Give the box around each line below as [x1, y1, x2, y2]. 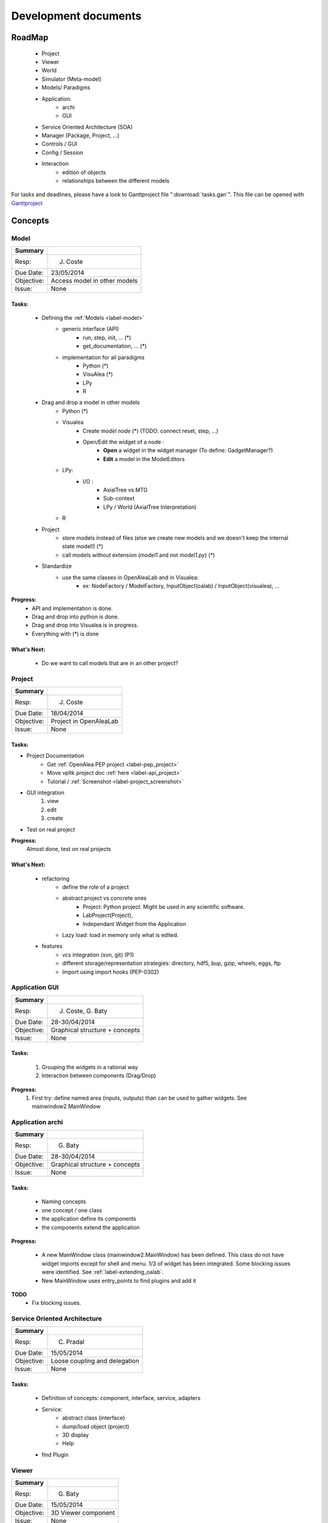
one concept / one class [41, 1206, 103, 1214]
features [41, 942, 63, 950]
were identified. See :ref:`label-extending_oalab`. [41, 1268, 164, 1276]
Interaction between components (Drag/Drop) [41, 1072, 156, 1080]
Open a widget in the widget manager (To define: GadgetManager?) [103, 447, 273, 454]
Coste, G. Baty [66, 1006, 108, 1015]
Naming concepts [41, 1198, 86, 1206]
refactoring [41, 875, 70, 882]
